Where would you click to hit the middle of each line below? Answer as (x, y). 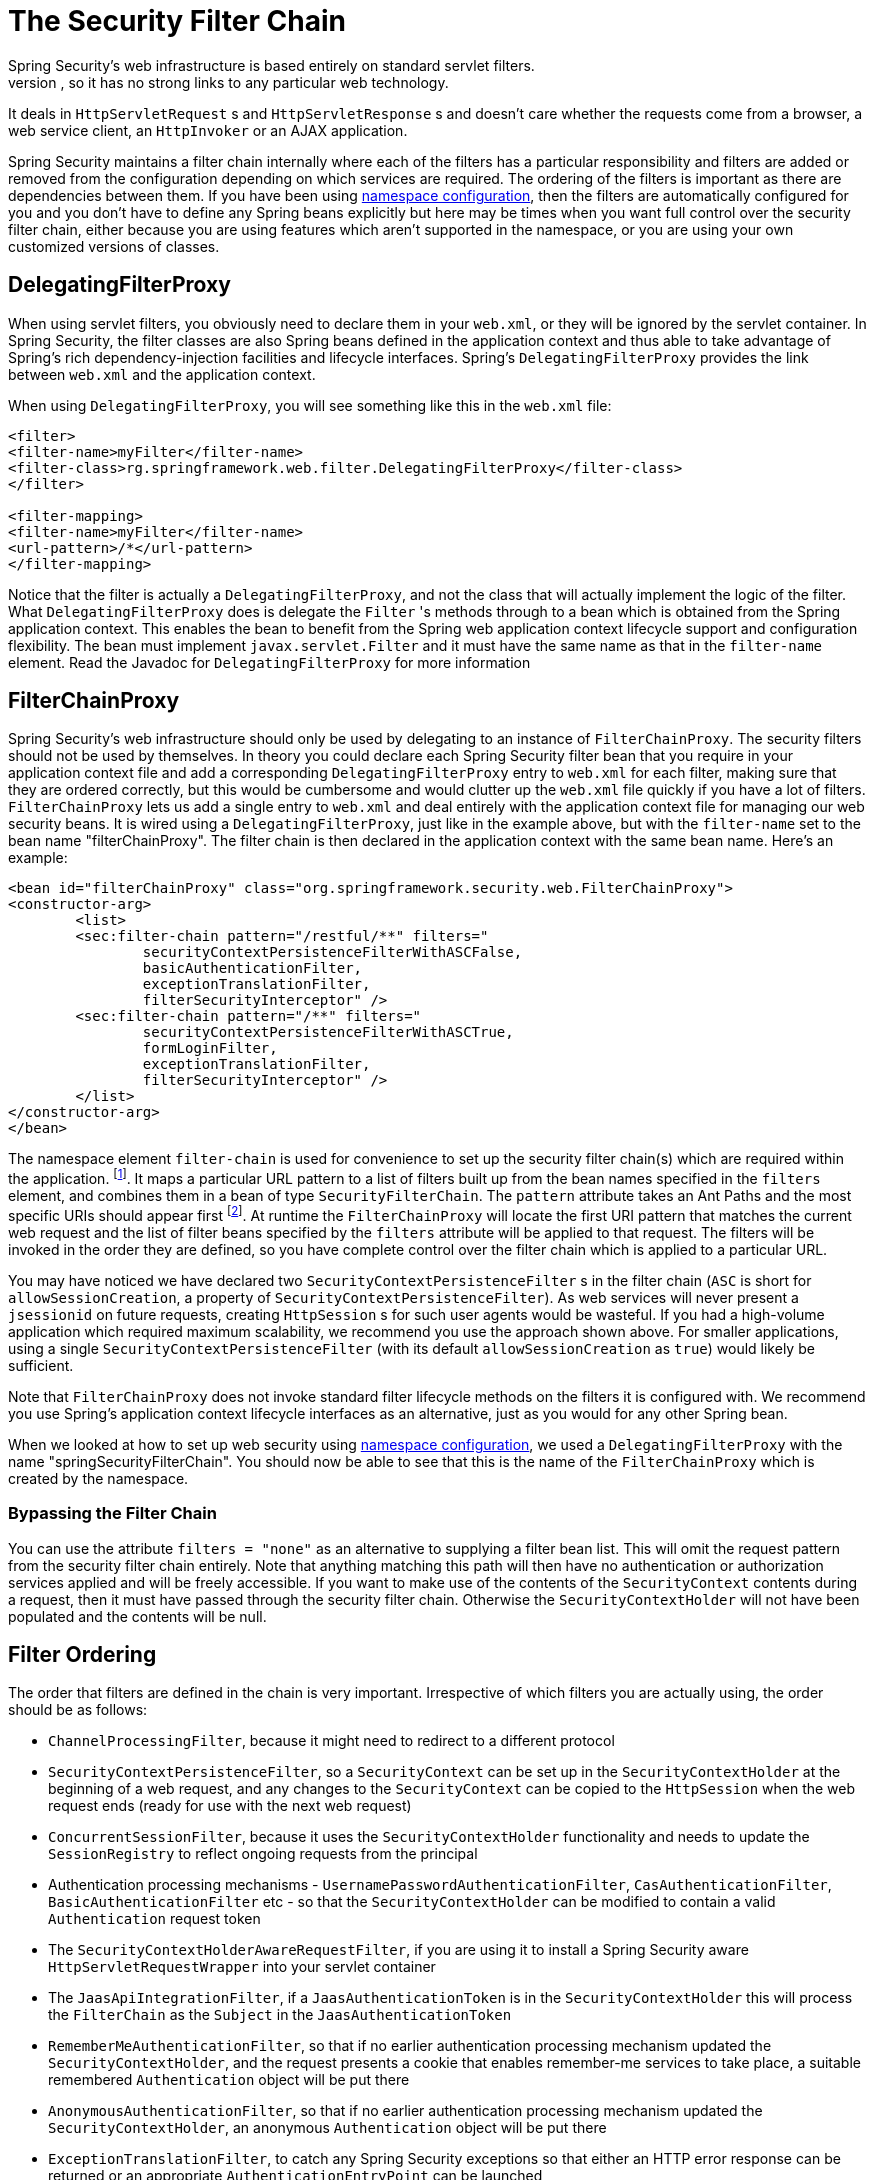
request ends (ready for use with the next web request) (230, 1806)
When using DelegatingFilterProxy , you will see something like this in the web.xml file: (310, 405)
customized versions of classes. (114, 246)
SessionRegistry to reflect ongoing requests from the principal (263, 1854)
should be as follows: (78, 1710)
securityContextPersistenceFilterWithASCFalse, (332, 952)
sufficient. (41, 1365)
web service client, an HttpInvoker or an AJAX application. (208, 130)
